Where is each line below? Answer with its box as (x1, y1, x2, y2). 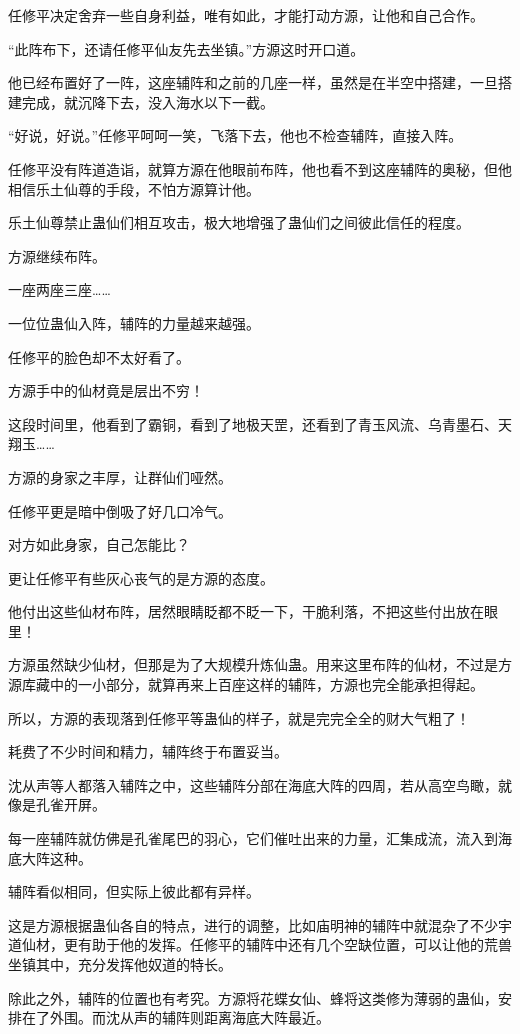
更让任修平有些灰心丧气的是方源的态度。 (8, 567, 274, 588)
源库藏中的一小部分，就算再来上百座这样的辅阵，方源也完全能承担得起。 (8, 674, 484, 695)
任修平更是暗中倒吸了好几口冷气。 (8, 500, 232, 521)
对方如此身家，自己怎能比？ (8, 534, 190, 555)
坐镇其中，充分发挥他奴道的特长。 (8, 954, 232, 974)
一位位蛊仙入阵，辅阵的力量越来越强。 (8, 312, 260, 333)
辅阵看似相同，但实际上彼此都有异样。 (8, 881, 260, 902)
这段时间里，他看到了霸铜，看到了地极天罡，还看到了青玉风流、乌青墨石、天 (8, 413, 512, 434)
